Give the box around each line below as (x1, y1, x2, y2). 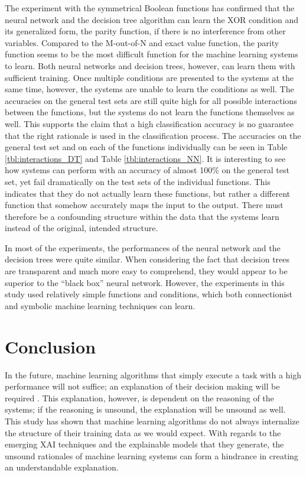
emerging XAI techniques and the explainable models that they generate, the (5, 438, 284, 450)
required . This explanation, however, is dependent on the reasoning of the (5, 391, 274, 404)
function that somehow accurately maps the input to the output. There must (5, 199, 284, 211)
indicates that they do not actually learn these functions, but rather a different (5, 187, 291, 199)
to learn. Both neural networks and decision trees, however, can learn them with (5, 59, 295, 72)
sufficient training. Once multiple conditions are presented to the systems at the (5, 71, 294, 83)
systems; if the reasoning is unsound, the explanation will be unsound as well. (5, 403, 286, 416)
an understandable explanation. (5, 461, 119, 473)
